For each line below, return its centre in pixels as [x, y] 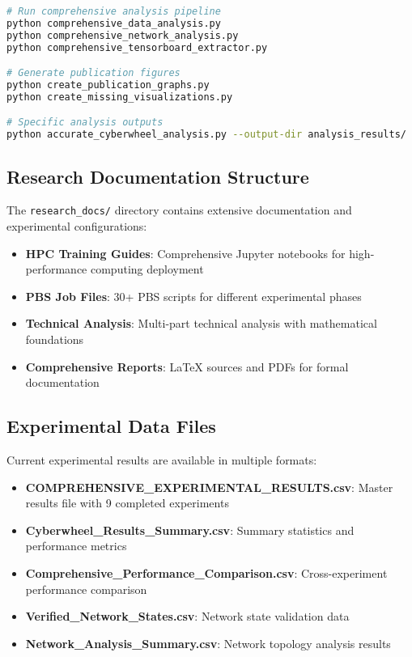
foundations [55, 339]
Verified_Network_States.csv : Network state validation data [187, 616]
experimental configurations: [77, 226]
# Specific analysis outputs [85, 123]
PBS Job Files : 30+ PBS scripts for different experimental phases [193, 296]
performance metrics [76, 546]
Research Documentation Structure [158, 176]
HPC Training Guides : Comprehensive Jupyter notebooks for [185, 253]
